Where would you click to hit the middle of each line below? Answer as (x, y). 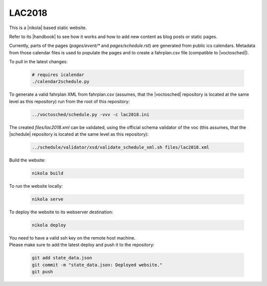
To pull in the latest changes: (38, 62)
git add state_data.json (62, 258)
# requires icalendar (58, 75)
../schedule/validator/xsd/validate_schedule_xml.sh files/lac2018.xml (121, 147)
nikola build (48, 173)
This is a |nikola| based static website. (48, 28)
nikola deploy (49, 225)
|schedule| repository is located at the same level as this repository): (79, 134)
